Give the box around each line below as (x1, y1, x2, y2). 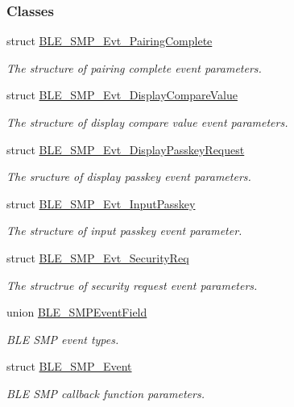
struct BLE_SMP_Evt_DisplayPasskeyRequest (6, 141, 245, 157)
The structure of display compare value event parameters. (6, 114, 288, 130)
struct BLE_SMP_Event (6, 358, 132, 375)
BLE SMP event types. (6, 330, 119, 347)
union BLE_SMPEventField (6, 304, 147, 321)
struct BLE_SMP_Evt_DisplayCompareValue (6, 86, 238, 103)
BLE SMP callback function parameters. (6, 384, 205, 401)
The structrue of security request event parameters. (6, 276, 258, 293)
